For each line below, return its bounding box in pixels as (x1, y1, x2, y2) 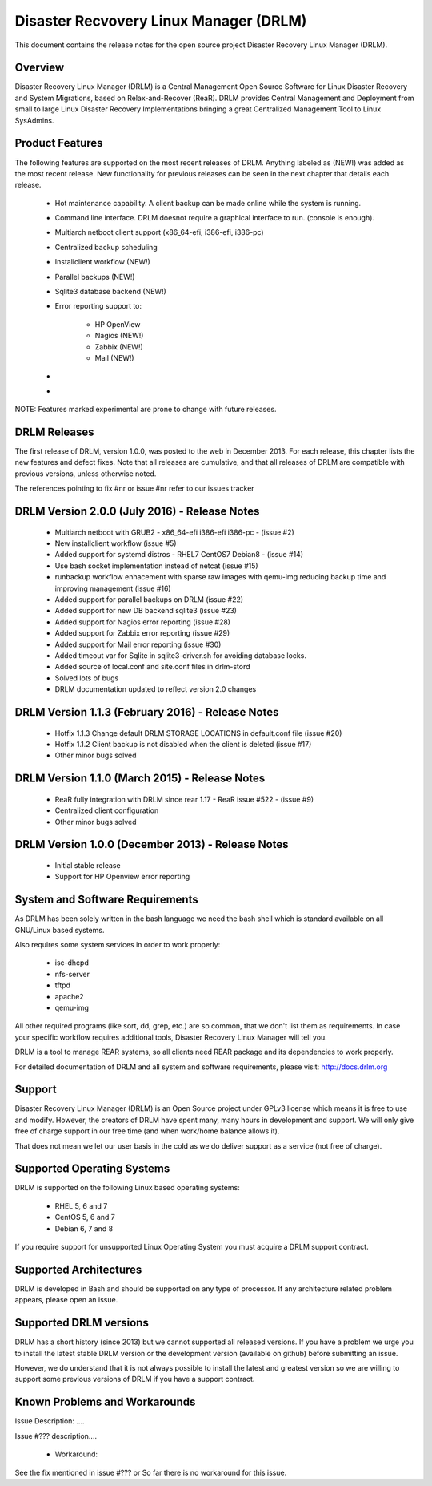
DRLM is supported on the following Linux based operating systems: (14, 1183, 240, 1193)
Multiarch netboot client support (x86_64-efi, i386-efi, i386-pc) (54, 228, 264, 237)
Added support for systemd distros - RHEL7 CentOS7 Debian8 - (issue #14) (54, 550, 304, 559)
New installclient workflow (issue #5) (54, 539, 177, 548)
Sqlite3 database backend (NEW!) (54, 287, 167, 297)
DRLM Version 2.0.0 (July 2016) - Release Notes (14, 505, 260, 519)
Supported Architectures (14, 1262, 142, 1276)
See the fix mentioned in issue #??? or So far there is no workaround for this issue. (14, 1468, 287, 1477)
